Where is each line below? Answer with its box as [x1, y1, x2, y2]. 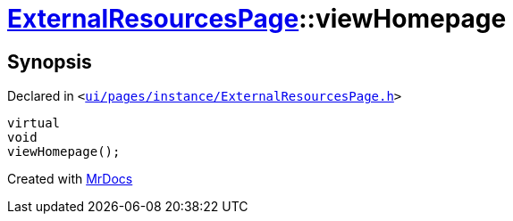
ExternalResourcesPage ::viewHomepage [7, 4, 507, 34]
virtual [7, 116, 61, 131]
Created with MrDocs [7, 171, 133, 187]
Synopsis [7, 50, 92, 73]
